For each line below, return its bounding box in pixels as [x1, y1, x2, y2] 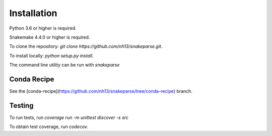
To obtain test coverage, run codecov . [9, 123, 89, 130]
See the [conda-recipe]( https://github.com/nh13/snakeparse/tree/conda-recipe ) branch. [9, 88, 192, 94]
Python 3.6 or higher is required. [9, 25, 77, 31]
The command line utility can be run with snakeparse [9, 62, 120, 68]
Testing [9, 101, 34, 110]
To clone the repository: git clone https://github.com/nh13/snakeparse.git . [9, 43, 163, 50]
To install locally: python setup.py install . [9, 53, 94, 59]
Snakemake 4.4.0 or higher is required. [9, 34, 90, 40]
